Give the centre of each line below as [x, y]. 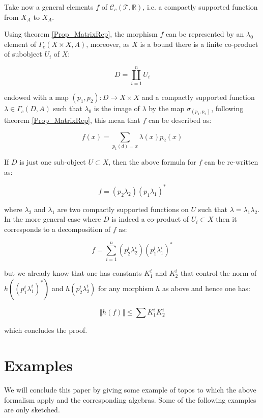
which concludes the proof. [46, 330]
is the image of [117, 108]
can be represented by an [205, 34]
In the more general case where [53, 219]
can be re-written [231, 162]
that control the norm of [218, 273]
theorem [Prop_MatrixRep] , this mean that [72, 120]
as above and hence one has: [206, 288]
